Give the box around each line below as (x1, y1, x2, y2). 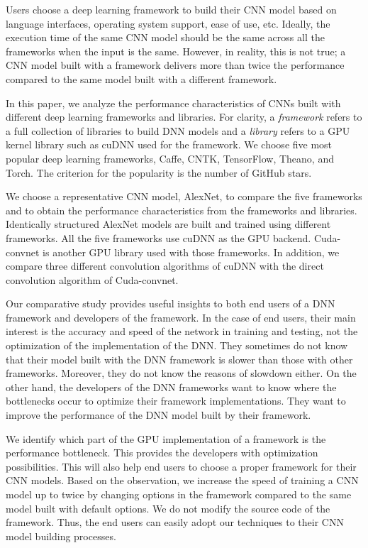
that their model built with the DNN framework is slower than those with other (6, 351, 353, 366)
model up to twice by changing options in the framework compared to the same (6, 487, 352, 501)
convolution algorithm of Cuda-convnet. (6, 272, 179, 287)
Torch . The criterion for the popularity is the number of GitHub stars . (6, 165, 312, 180)
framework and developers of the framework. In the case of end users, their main (6, 309, 356, 324)
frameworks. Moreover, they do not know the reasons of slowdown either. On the (6, 366, 357, 380)
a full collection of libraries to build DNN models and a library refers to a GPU (6, 123, 350, 138)
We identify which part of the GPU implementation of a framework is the (6, 431, 326, 446)
